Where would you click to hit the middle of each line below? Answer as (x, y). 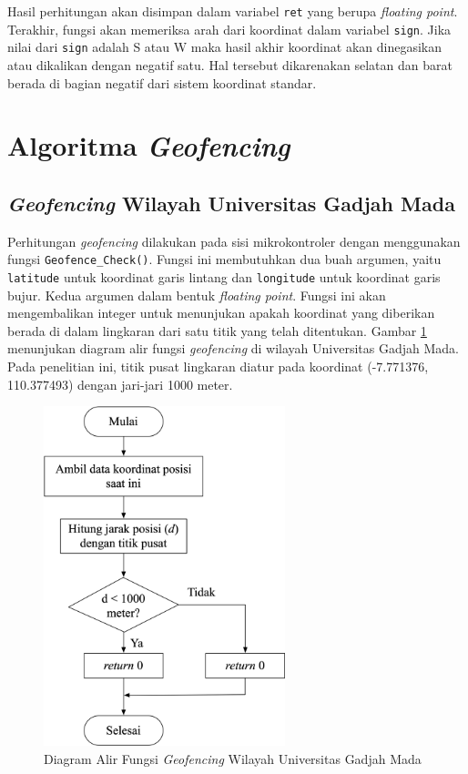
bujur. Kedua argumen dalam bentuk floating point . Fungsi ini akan (197, 295)
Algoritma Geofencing (149, 146)
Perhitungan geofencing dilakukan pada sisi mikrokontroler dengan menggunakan (234, 241)
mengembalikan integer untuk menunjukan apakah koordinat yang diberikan (221, 313)
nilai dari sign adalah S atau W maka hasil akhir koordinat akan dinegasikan (224, 47)
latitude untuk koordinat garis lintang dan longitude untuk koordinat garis (224, 276)
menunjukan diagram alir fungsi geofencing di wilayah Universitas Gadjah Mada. (233, 348)
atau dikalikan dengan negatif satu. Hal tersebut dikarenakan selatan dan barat (230, 64)
